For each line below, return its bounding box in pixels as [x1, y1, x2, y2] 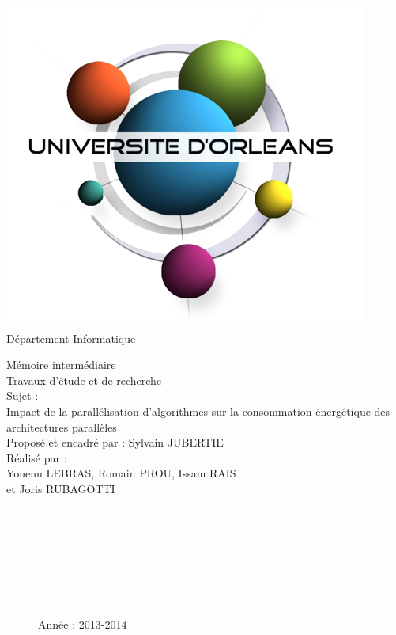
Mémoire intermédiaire [6, 356, 116, 373]
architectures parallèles [6, 418, 117, 435]
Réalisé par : [6, 449, 67, 466]
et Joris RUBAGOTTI [6, 480, 115, 496]
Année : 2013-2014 [38, 615, 127, 632]
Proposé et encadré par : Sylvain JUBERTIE [6, 434, 224, 451]
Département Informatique [6, 329, 136, 346]
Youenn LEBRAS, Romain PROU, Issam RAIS [6, 465, 236, 481]
